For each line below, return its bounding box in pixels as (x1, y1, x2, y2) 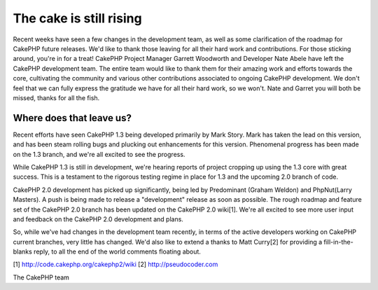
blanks (13, 247, 33, 256)
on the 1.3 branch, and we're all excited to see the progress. (13, 150, 185, 158)
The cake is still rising (13, 11, 143, 26)
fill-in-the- (323, 237, 353, 246)
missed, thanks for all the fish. (13, 93, 100, 102)
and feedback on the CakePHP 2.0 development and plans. (13, 214, 183, 223)
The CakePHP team (13, 273, 70, 282)
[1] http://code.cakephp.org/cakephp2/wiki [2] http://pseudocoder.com (13, 260, 218, 269)
